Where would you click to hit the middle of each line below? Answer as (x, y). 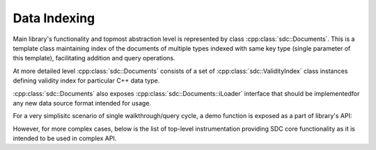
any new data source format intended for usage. (82, 103)
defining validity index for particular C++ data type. (86, 81)
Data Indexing (54, 18)
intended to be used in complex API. (65, 138)
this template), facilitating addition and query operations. (94, 58)
